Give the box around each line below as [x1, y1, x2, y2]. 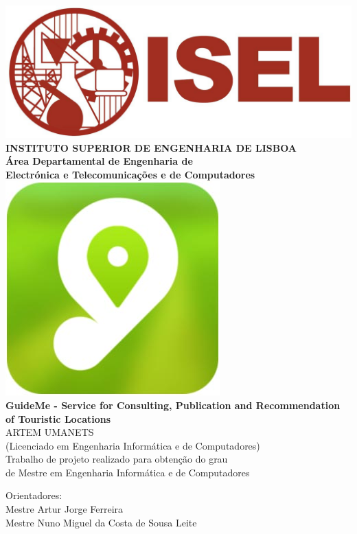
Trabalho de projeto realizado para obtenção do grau [5, 452, 228, 466]
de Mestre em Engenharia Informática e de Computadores [5, 465, 250, 479]
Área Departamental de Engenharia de [5, 154, 193, 168]
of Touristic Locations [5, 411, 111, 426]
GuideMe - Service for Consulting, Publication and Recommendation [5, 397, 341, 412]
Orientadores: [5, 488, 62, 502]
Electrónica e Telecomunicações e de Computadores [5, 167, 255, 181]
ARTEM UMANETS [5, 425, 94, 439]
